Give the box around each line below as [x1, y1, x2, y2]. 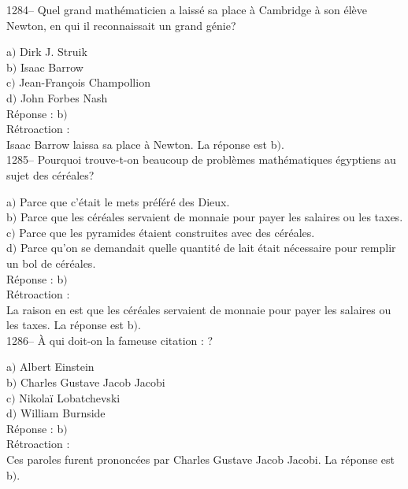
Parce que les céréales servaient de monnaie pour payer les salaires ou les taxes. [20, 209, 403, 225]
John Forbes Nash [20, 89, 108, 106]
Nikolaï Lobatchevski [19, 389, 121, 406]
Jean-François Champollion [19, 74, 150, 91]
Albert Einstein [20, 358, 95, 375]
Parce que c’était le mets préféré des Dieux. [20, 193, 230, 209]
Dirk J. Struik [20, 43, 87, 60]
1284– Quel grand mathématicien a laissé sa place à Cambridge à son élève [6, 2, 368, 17]
